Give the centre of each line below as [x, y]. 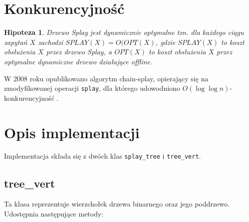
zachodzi [51, 42]
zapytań [16, 42]
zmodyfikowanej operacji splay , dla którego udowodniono [92, 88]
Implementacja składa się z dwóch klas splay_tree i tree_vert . [103, 156]
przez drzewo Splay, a [79, 52]
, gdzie [165, 42]
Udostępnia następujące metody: [54, 213]
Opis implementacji [72, 132]
